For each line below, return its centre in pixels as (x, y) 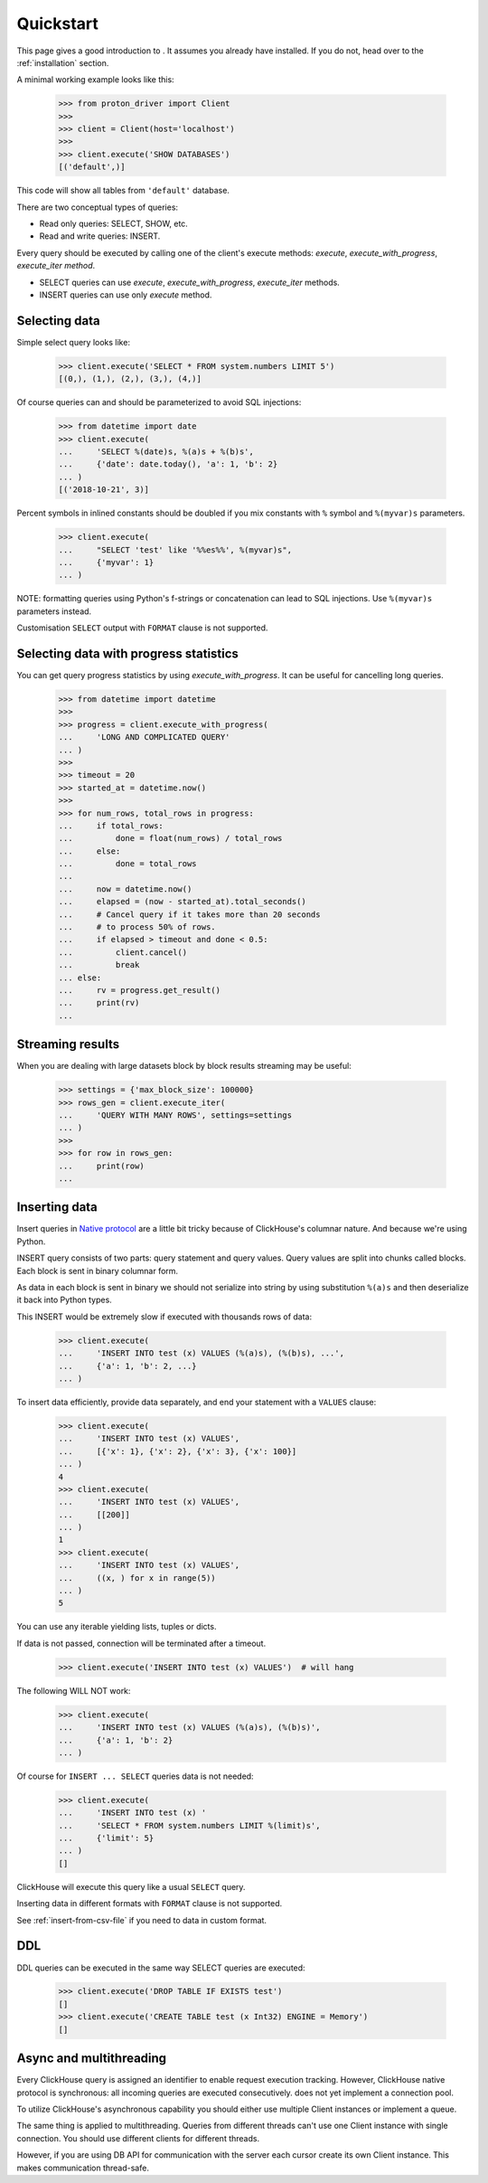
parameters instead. (54, 611)
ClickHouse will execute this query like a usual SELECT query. (131, 1886)
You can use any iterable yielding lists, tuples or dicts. (117, 1627)
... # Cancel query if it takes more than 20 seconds (189, 914)
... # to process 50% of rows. (137, 927)
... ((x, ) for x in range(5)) (137, 1578)
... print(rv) (99, 1003)
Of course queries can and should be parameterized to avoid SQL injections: (159, 402)
